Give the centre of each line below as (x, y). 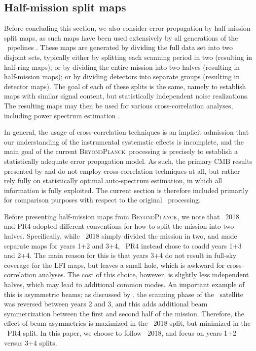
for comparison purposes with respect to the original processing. (102, 200)
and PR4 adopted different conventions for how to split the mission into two (119, 226)
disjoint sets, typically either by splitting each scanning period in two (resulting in (128, 57)
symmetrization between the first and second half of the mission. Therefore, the (124, 313)
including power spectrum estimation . (62, 115)
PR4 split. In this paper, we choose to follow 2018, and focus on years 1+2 (122, 333)
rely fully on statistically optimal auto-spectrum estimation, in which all (113, 180)
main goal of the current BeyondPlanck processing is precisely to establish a (121, 151)
